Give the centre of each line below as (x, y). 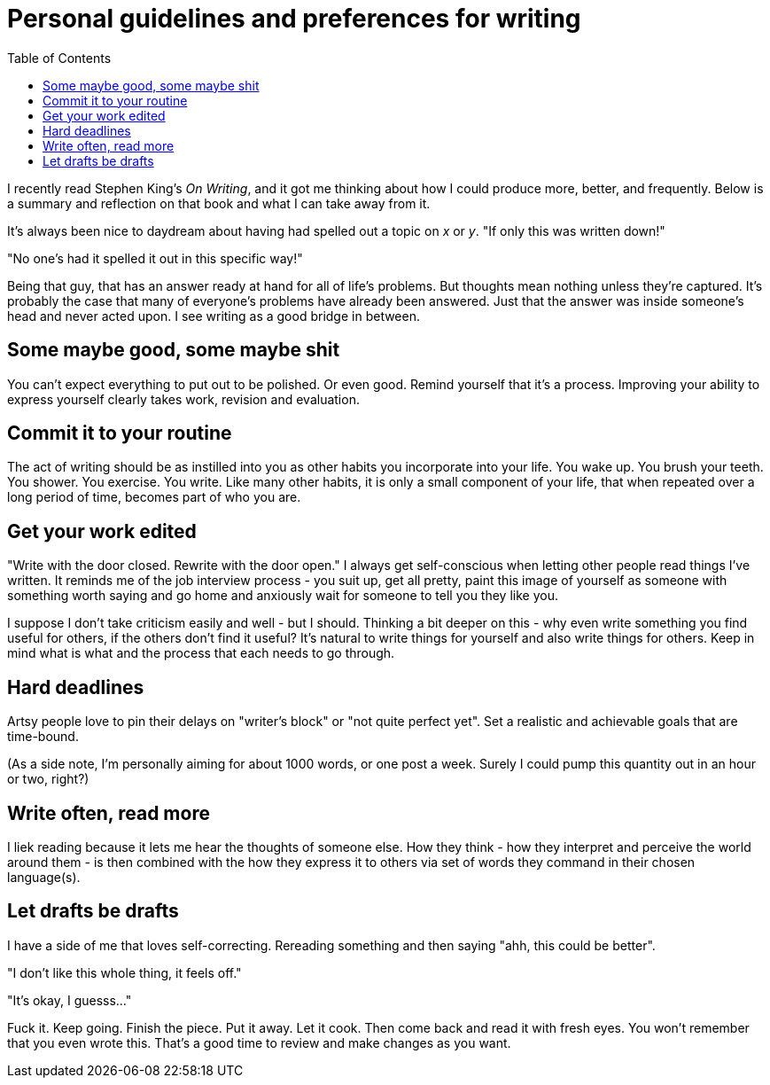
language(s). (44, 877)
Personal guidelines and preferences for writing (294, 19)
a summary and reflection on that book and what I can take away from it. (219, 203)
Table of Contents (59, 58)
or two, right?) (48, 779)
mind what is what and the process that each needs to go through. (201, 653)
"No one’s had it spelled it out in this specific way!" (155, 258)
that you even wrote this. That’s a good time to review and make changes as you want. (259, 1042)
